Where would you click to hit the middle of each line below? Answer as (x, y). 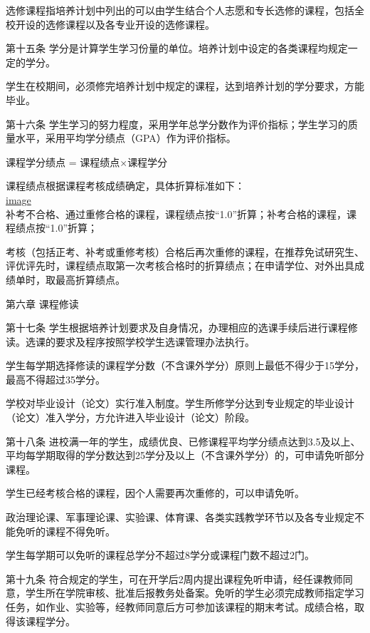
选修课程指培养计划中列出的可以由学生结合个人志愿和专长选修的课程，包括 (180, 10)
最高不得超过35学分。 (55, 379)
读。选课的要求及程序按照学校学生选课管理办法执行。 (130, 341)
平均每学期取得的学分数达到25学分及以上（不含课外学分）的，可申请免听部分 (185, 455)
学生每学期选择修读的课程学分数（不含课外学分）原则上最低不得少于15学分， (185, 365)
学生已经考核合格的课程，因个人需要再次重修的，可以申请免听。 (155, 493)
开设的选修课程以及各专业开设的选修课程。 (115, 24)
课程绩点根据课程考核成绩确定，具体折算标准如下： (125, 186)
